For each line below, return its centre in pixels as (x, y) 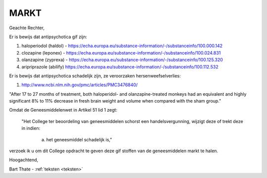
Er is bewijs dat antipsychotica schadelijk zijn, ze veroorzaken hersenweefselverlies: (95, 76)
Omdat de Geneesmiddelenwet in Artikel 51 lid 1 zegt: (63, 110)
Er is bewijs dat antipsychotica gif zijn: (48, 37)
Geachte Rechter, (27, 28)
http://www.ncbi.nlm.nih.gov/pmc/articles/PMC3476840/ (80, 85)
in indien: (31, 128)
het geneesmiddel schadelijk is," (79, 139)
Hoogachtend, (24, 160)
